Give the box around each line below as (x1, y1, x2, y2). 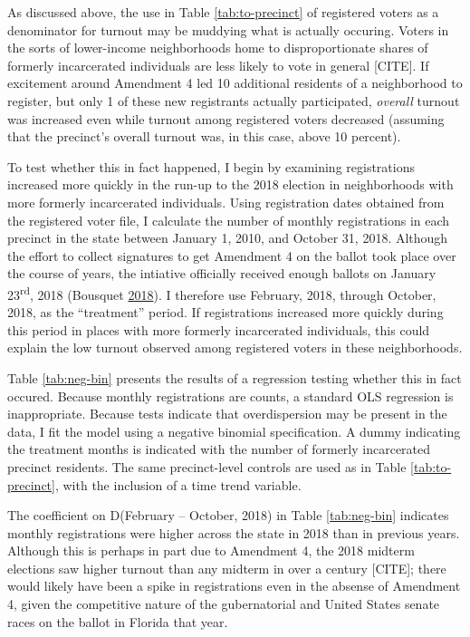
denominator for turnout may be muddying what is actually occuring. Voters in (7, 20, 449, 39)
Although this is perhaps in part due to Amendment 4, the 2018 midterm (7, 541, 415, 560)
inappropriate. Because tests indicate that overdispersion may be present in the (7, 404, 447, 423)
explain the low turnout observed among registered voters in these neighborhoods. (7, 338, 463, 357)
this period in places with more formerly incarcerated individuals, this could (7, 320, 430, 339)
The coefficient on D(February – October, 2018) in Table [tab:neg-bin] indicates (7, 506, 449, 525)
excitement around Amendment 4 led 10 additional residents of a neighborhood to (7, 73, 463, 92)
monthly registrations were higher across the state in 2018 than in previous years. (7, 523, 460, 542)
